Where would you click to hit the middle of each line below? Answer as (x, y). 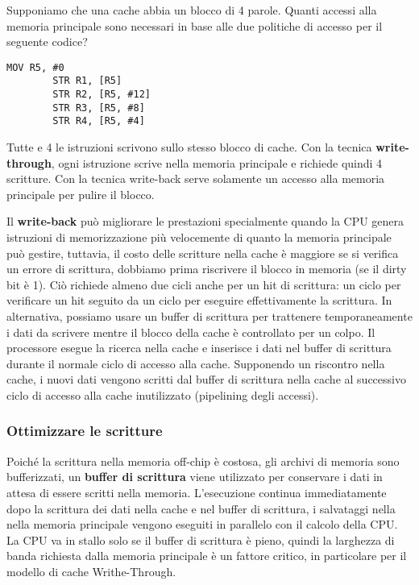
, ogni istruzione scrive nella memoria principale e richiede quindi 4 (217, 162)
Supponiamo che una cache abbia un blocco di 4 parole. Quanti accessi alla (192, 10)
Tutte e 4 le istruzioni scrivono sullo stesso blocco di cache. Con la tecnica (189, 147)
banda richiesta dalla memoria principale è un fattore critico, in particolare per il (207, 556)
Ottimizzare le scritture (85, 431)
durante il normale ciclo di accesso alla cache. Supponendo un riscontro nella (196, 363)
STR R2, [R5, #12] (102, 95)
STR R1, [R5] (87, 81)
